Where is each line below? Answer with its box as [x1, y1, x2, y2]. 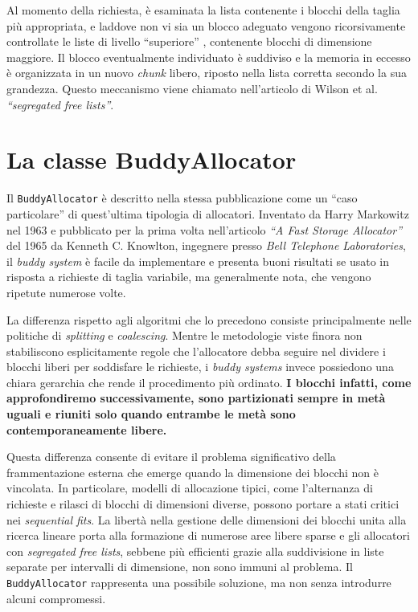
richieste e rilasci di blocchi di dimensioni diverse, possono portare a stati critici [6, 496, 400, 512]
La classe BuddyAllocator [6, 143, 297, 176]
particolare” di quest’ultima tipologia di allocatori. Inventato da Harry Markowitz [6, 205, 409, 222]
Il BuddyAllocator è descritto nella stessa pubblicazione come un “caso [6, 190, 358, 206]
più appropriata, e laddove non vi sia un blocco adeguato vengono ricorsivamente [6, 17, 406, 34]
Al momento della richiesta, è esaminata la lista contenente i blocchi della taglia [6, 2, 400, 18]
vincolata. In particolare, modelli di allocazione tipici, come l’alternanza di [6, 479, 373, 496]
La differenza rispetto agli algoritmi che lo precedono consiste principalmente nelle [6, 311, 412, 328]
